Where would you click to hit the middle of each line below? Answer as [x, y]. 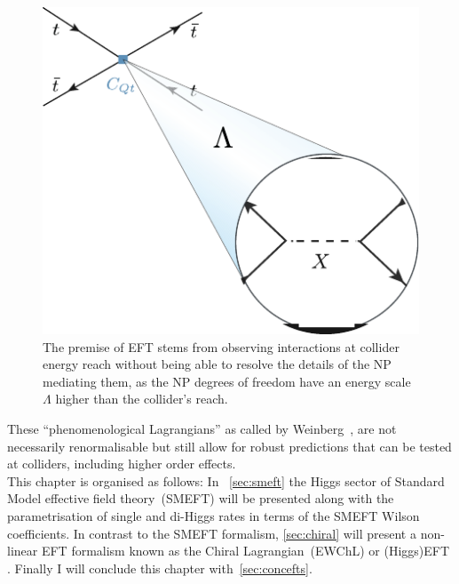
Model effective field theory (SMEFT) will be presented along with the [201, 498]
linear [23, 551]
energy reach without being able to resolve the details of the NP [217, 364]
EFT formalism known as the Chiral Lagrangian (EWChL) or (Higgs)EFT [245, 551]
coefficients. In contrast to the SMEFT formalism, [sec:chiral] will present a [212, 533]
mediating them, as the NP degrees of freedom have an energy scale [227, 381]
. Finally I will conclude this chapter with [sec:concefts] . [160, 568]
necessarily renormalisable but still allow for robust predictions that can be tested [229, 446]
